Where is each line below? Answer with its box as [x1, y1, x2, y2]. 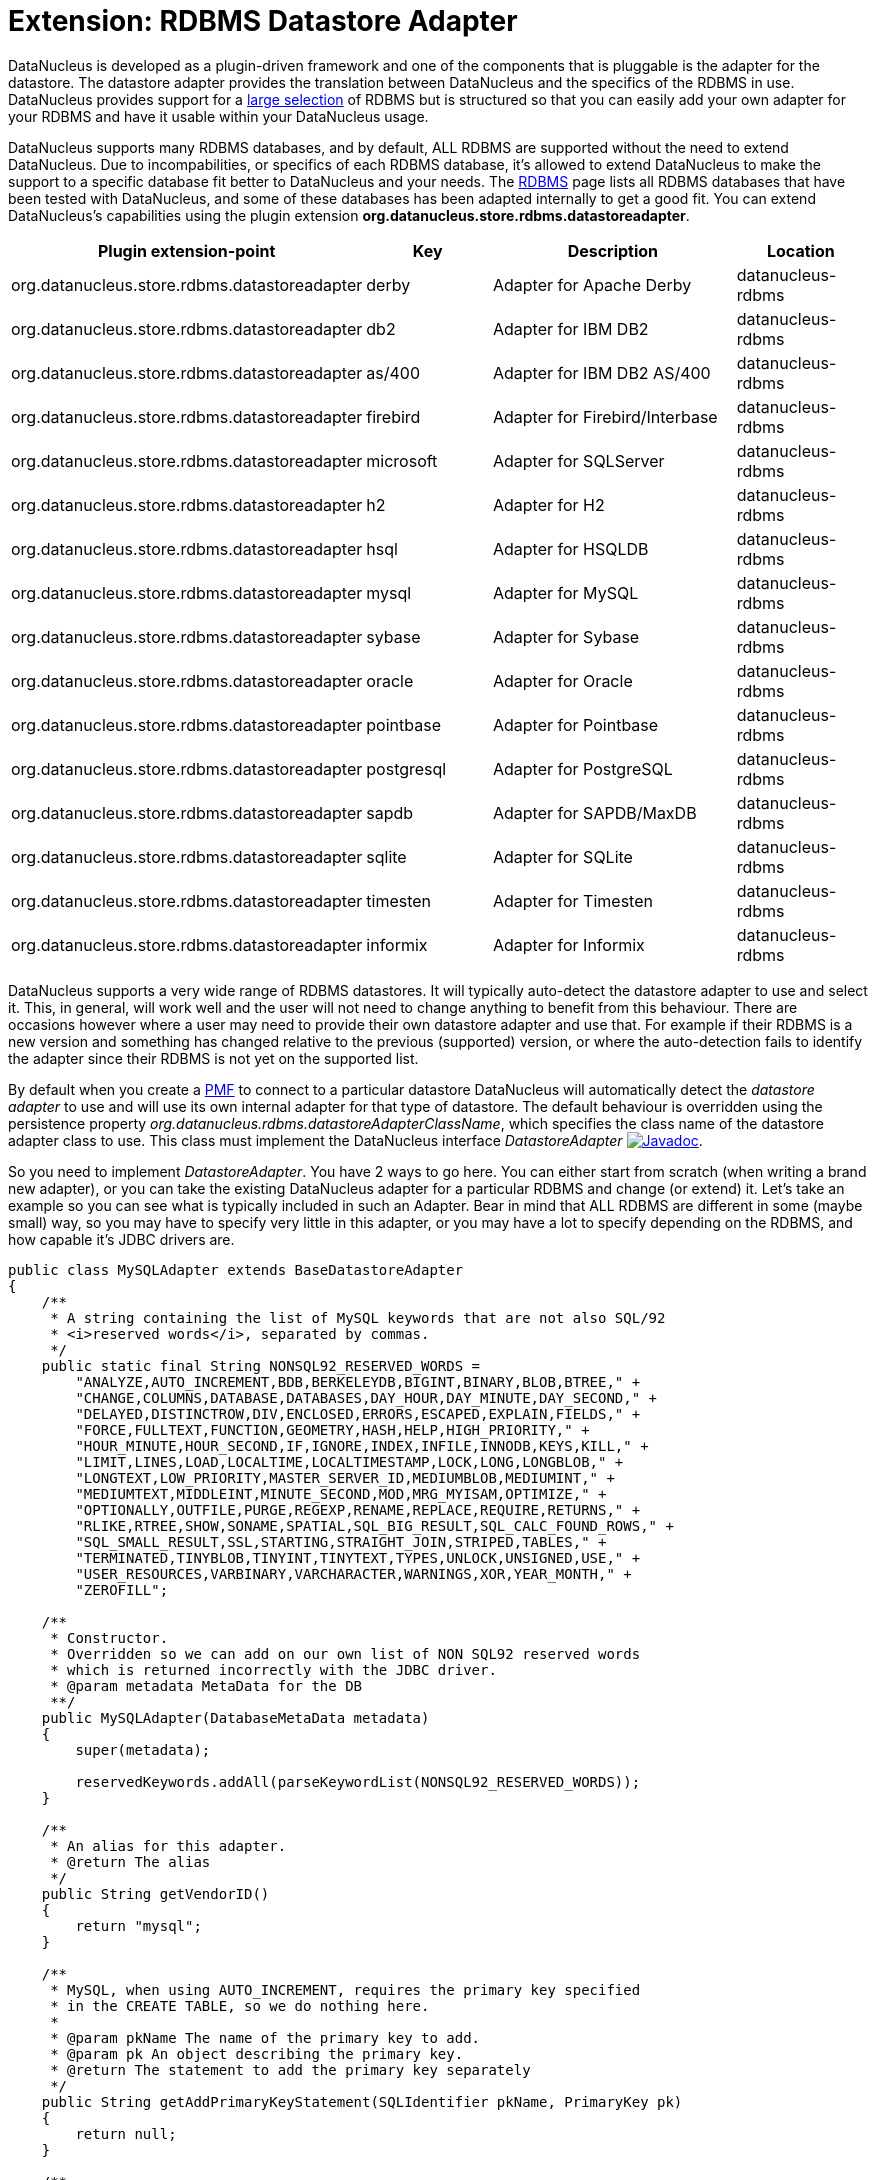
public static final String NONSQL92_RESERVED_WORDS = [41, 1357, 481, 1374]
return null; [75, 2125, 177, 2142]
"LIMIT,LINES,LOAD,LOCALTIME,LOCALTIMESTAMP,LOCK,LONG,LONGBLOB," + [75, 1453, 624, 1470]
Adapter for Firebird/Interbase [493, 406, 718, 427]
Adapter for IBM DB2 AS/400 [493, 362, 711, 383]
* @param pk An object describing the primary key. [50, 2045, 464, 2062]
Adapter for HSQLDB [493, 538, 649, 559]
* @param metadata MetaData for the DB [50, 1677, 363, 1694]
